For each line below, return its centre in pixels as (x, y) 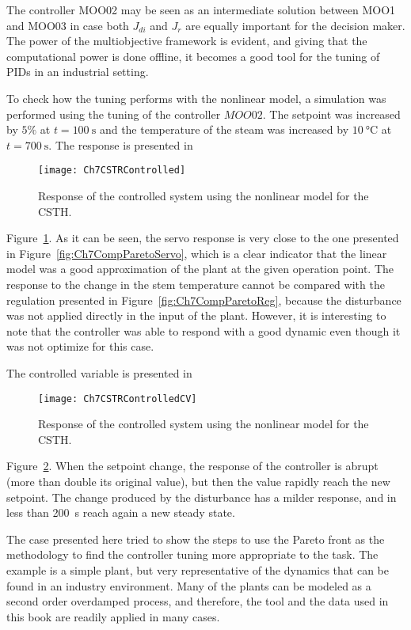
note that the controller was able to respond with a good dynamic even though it (204, 330)
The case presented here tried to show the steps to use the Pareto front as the (196, 539)
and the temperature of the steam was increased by (224, 129)
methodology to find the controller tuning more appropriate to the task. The (192, 554)
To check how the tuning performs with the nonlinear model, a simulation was (196, 98)
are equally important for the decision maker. (295, 25)
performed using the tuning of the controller (114, 114)
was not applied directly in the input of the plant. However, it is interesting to (196, 315)
